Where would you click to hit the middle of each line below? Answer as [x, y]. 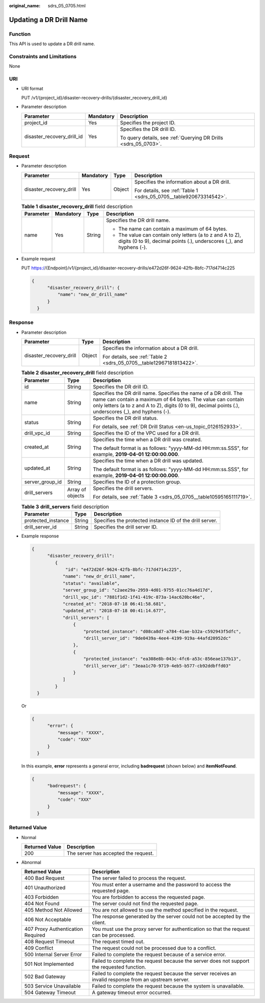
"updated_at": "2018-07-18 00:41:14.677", [114, 611]
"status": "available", [91, 583]
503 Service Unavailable [53, 986]
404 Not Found [42, 904]
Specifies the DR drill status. [126, 418]
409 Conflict [39, 948]
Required [35, 935]
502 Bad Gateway [45, 977]
